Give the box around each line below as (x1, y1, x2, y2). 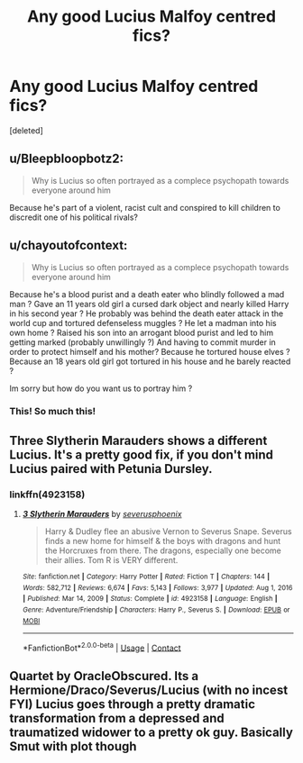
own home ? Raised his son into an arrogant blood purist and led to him (9, 327, 273, 338)
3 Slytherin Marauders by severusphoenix (22, 509, 182, 520)
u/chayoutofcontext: (9, 238, 128, 253)
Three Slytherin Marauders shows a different (9, 432, 268, 448)
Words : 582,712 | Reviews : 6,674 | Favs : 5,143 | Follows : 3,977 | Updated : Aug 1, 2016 (22, 583, 293, 592)
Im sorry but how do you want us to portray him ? (9, 383, 193, 394)
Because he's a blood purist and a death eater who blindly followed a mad (9, 288, 285, 299)
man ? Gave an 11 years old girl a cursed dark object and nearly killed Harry (9, 298, 289, 309)
